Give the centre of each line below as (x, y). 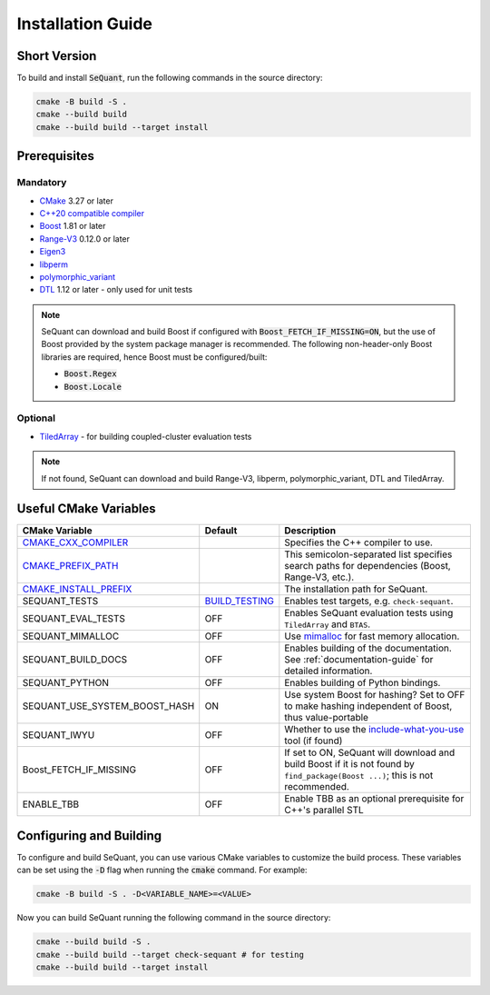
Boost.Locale (93, 387)
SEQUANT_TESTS (60, 602)
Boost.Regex (90, 374)
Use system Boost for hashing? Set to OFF (375, 695)
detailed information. (328, 671)
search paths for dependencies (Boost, (367, 566)
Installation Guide (85, 24)
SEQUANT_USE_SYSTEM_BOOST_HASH (108, 706)
